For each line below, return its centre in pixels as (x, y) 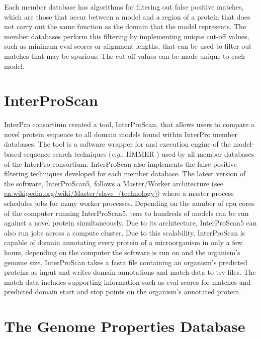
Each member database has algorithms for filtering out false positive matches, (124, 7)
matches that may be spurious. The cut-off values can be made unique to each (125, 55)
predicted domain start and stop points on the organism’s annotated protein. (123, 292)
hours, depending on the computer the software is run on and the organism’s (122, 252)
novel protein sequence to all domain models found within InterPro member (121, 134)
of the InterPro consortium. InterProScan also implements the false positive (120, 163)
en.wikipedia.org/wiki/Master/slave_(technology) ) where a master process (119, 193)
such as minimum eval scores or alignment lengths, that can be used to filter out (128, 46)
